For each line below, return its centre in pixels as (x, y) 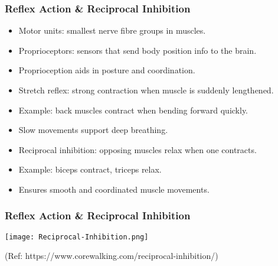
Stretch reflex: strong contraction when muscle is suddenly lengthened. (146, 90)
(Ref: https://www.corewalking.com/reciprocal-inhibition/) (112, 256)
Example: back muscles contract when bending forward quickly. (133, 110)
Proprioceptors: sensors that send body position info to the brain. (138, 50)
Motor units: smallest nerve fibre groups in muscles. (112, 30)
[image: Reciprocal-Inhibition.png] (77, 237)
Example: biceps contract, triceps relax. (90, 169)
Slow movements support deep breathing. (93, 130)
